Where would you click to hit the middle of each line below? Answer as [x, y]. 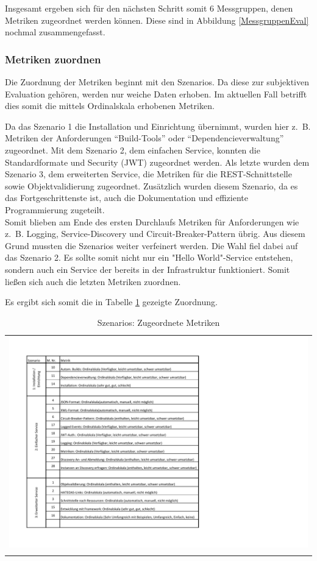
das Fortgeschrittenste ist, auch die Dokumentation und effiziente [126, 198]
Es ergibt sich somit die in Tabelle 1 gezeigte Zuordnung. [111, 302]
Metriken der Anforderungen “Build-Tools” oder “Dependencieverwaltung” [144, 138]
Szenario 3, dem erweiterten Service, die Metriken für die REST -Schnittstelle [148, 174]
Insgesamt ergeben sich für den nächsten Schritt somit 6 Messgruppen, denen [149, 8]
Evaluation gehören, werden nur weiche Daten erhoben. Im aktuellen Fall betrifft [156, 94]
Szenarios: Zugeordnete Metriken [158, 322]
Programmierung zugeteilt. [55, 209]
